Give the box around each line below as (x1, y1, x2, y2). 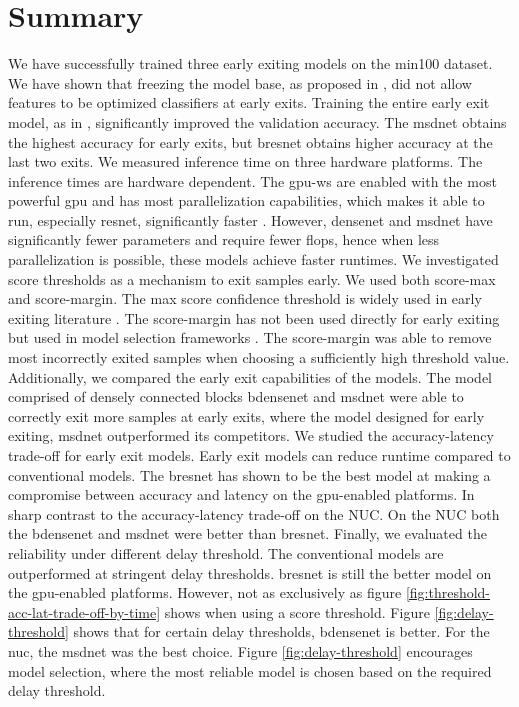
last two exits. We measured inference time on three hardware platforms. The (8, 151, 483, 172)
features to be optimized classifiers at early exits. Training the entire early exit (8, 92, 490, 113)
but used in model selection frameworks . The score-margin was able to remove (8, 327, 492, 348)
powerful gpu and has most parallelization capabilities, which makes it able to (8, 190, 485, 211)
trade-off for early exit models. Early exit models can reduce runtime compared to (8, 445, 511, 465)
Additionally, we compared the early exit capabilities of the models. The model (8, 366, 493, 387)
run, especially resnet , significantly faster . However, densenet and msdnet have (8, 209, 493, 230)
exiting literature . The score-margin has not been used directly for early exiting (8, 307, 500, 328)
